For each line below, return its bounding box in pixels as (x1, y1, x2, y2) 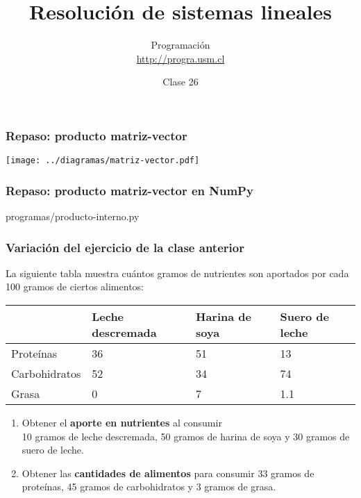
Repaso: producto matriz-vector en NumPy (6, 181, 253, 199)
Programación (151, 38, 210, 52)
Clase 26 (162, 74, 199, 89)
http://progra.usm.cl (136, 51, 225, 65)
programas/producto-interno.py (6, 209, 140, 224)
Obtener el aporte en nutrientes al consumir (22, 415, 222, 430)
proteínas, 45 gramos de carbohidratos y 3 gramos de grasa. (22, 479, 276, 494)
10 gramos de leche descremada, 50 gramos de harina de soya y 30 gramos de (22, 429, 350, 443)
